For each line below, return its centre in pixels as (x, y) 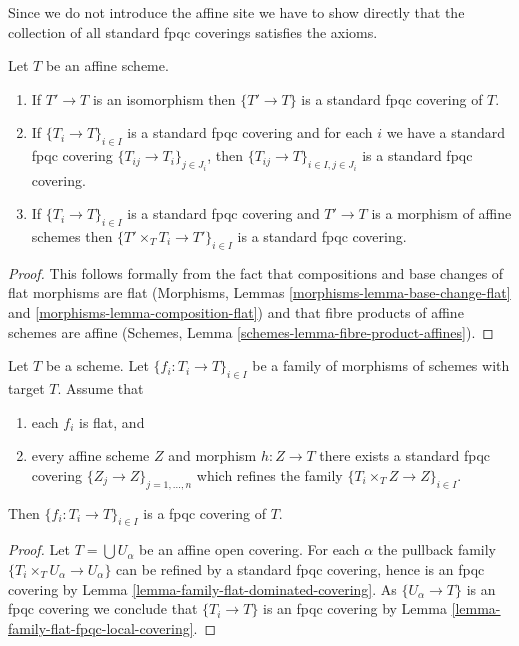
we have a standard (446, 132)
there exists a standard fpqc (404, 455)
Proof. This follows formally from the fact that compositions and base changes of (256, 272)
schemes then (72, 236)
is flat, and (112, 421)
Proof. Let (39, 549)
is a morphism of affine (441, 213)
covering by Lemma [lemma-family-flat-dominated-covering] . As (202, 588)
